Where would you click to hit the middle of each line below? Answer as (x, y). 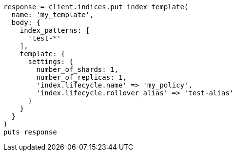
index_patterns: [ (55, 30)
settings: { (51, 62)
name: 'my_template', (53, 15)
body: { (26, 22)
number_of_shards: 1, (78, 69)
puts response (30, 132)
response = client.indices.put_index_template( (96, 7)
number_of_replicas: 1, (81, 77)
